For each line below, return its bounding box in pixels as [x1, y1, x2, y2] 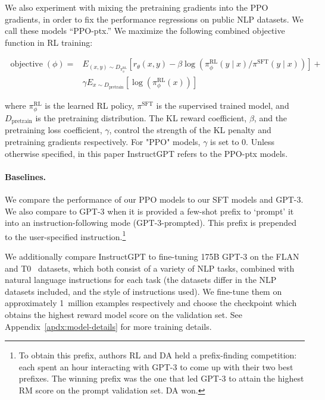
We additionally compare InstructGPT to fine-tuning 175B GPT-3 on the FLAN [5, 250, 299, 262]
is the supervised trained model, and [156, 99, 289, 111]
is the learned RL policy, [45, 99, 135, 111]
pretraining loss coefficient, [5, 124, 102, 136]
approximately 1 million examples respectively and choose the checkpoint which [5, 297, 297, 309]
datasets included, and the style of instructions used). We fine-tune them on [5, 285, 282, 297]
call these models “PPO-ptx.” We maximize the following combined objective [5, 24, 285, 37]
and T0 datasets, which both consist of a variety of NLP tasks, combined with [5, 262, 295, 274]
